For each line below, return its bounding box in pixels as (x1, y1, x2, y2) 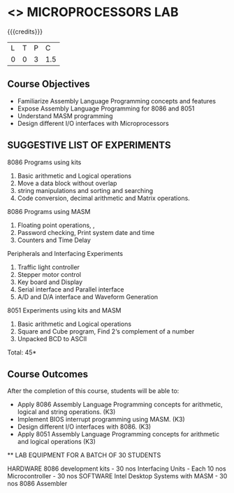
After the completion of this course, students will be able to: (7, 387, 180, 395)
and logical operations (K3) (17, 438, 96, 446)
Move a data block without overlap (17, 179, 117, 187)
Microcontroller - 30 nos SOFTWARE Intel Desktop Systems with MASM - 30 (7, 472, 228, 480)
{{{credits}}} (7, 27, 43, 36)
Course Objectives (7, 78, 91, 90)
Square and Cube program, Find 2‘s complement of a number (17, 327, 195, 336)
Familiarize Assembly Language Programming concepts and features (17, 97, 217, 105)
